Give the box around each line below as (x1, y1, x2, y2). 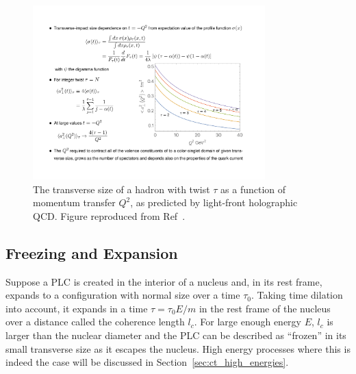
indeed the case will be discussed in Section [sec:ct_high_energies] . (5, 355, 289, 369)
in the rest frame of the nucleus (199, 301, 331, 315)
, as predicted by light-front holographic (130, 195, 298, 210)
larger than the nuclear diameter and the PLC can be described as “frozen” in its (5, 328, 346, 342)
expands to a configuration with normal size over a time (5, 288, 240, 302)
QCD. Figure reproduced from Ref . (33, 208, 186, 223)
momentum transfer (33, 195, 116, 210)
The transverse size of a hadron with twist (33, 182, 210, 196)
